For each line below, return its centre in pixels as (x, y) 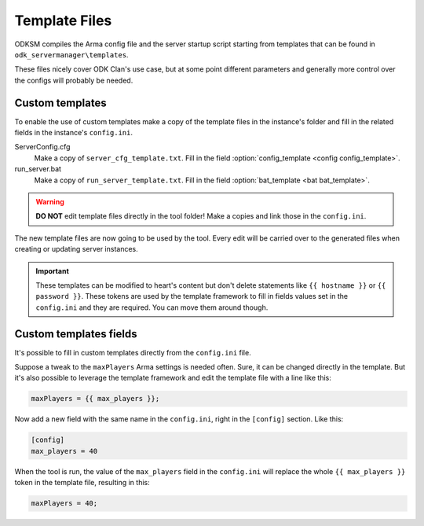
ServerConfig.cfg (42, 147)
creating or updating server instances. (77, 249)
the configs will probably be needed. (74, 80)
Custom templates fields (76, 334)
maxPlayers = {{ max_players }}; (95, 399)
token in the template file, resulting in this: (82, 483)
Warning (50, 201)
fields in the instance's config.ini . (74, 133)
